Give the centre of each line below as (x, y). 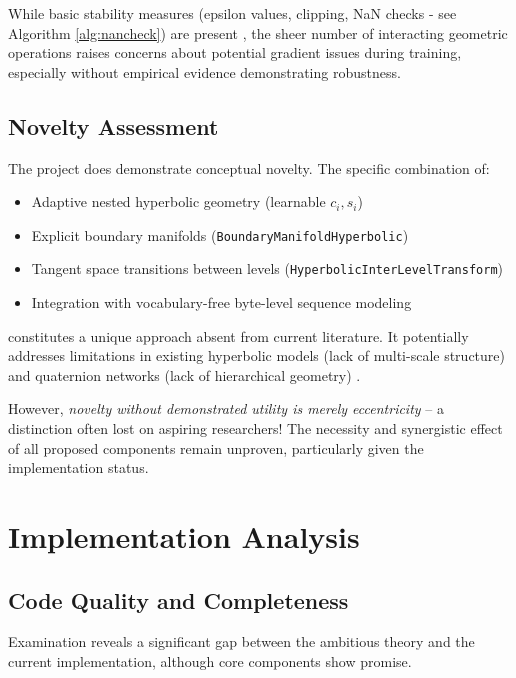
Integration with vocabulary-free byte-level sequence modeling (221, 302)
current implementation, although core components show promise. (210, 661)
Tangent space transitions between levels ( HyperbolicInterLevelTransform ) (267, 268)
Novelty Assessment (113, 125)
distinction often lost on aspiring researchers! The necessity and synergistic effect (255, 428)
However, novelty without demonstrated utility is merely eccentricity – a (226, 408)
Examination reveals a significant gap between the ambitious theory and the (241, 641)
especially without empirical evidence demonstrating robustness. (204, 71)
